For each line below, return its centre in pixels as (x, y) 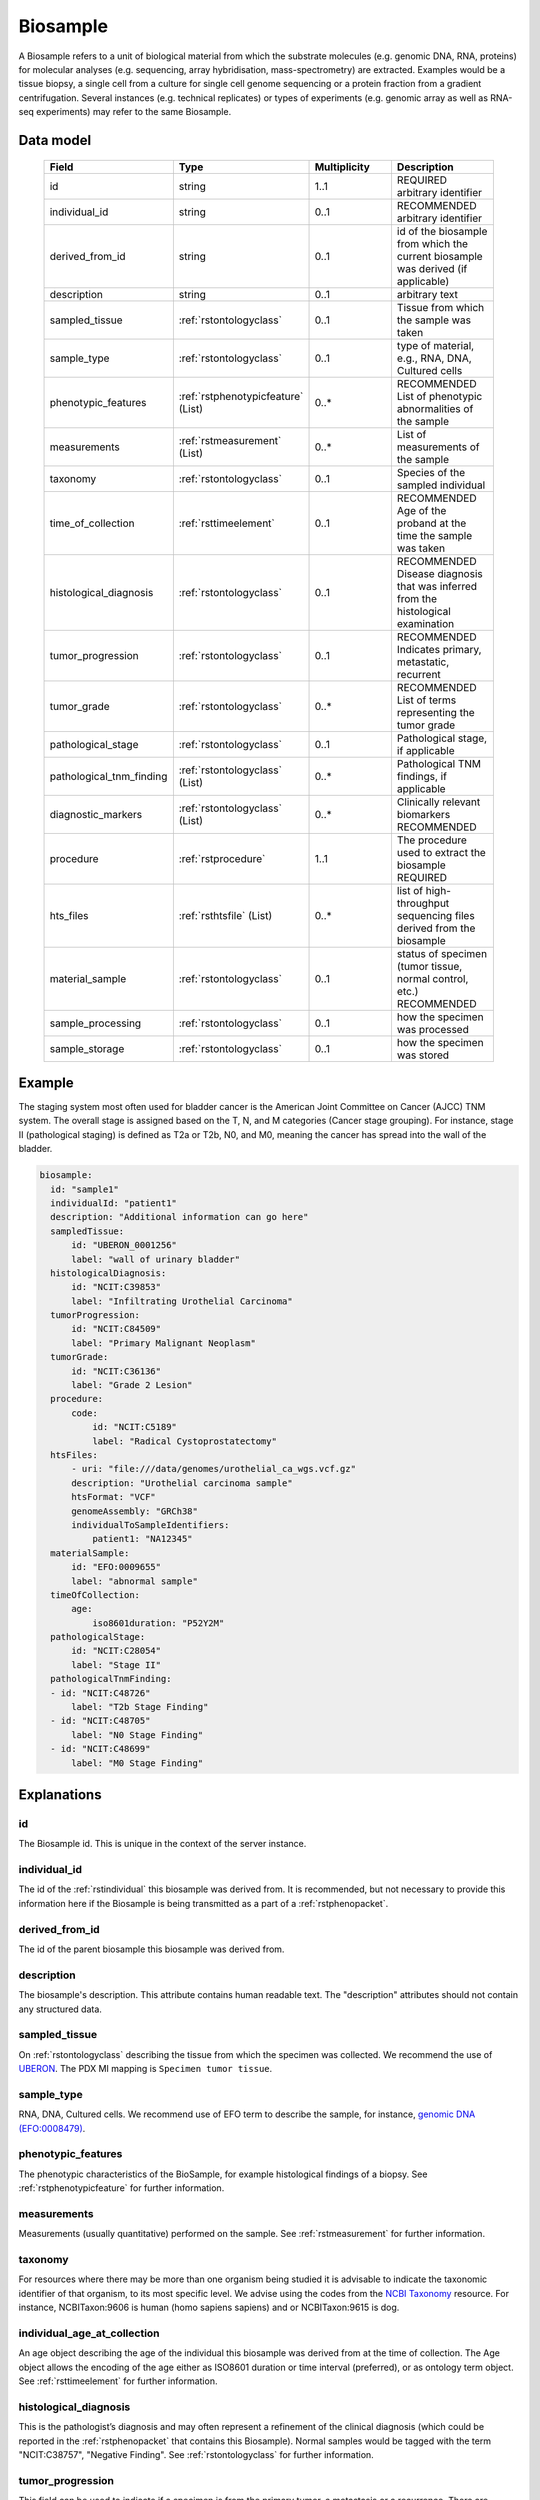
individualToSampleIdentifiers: (150, 1524)
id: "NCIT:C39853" (116, 1287)
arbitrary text (427, 294)
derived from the (436, 928)
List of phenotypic (439, 396)
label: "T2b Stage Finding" (140, 1707)
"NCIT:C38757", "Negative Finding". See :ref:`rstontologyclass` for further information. (196, 2455)
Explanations (60, 1794)
